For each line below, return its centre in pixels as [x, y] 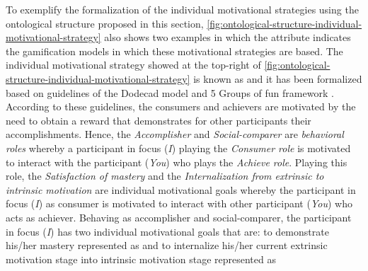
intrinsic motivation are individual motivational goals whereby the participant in [181, 189]
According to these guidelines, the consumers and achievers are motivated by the [181, 106]
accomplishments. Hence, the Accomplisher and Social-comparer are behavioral [175, 134]
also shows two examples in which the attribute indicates [228, 37]
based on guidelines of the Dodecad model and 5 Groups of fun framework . [170, 92]
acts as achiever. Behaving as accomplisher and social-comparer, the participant [179, 217]
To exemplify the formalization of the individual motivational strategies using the [182, 9]
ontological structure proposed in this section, [105, 23]
